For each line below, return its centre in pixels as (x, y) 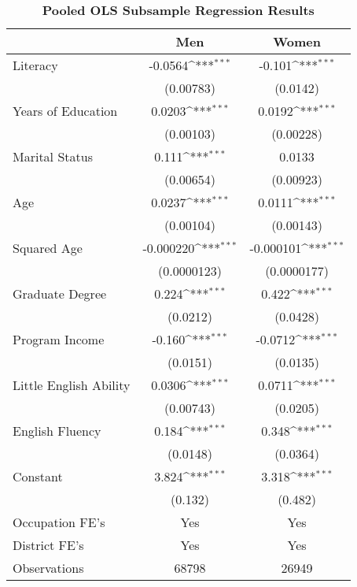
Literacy (35, 65)
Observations (48, 568)
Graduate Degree (60, 293)
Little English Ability (72, 385)
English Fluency (57, 431)
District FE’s (48, 545)
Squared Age (48, 248)
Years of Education (65, 111)
